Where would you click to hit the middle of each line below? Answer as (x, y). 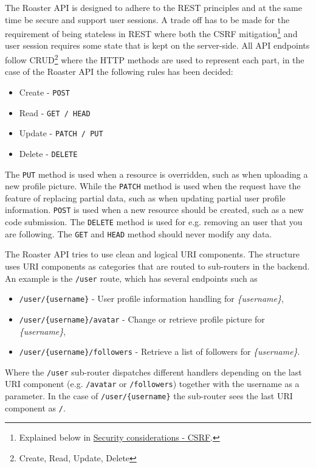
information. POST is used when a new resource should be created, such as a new (154, 210)
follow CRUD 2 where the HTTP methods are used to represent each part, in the (155, 59)
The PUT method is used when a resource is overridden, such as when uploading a (156, 174)
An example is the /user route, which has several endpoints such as (131, 278)
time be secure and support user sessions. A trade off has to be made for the (147, 19)
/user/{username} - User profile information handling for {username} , (151, 299)
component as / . (35, 407)
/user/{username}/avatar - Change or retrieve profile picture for (142, 319)
